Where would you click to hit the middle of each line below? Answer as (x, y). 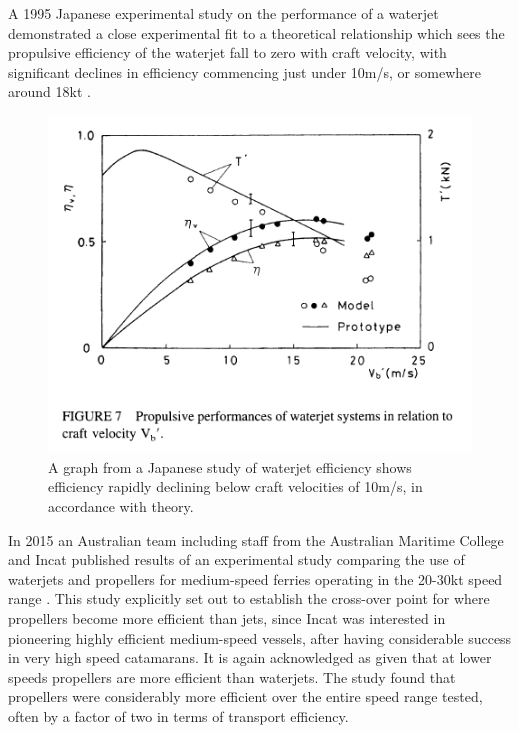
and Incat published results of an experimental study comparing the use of (236, 559)
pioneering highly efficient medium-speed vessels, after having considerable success (260, 637)
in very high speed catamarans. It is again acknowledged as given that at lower (250, 657)
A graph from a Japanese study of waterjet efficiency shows (230, 466)
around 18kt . (49, 91)
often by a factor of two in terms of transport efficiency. (178, 715)
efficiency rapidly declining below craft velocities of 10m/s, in (235, 486)
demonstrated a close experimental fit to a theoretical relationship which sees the (256, 32)
